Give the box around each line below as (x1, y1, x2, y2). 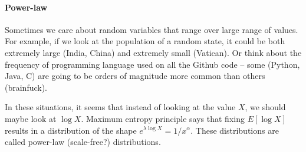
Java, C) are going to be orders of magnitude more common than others (5, 70, 265, 82)
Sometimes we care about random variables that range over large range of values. (5, 23, 298, 35)
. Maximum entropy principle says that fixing (81, 112, 245, 124)
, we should (245, 101, 286, 113)
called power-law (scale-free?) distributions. (5, 136, 161, 148)
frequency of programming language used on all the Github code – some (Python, (5, 58, 300, 70)
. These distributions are (190, 124, 279, 136)
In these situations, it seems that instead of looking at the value (5, 101, 236, 113)
